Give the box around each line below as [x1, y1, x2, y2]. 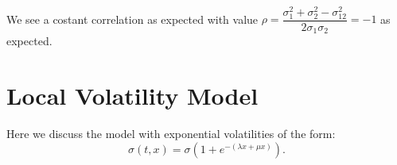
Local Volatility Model [6, 79, 259, 112]
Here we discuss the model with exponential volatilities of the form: [6, 125, 336, 142]
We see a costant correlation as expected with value [6, 10, 259, 27]
